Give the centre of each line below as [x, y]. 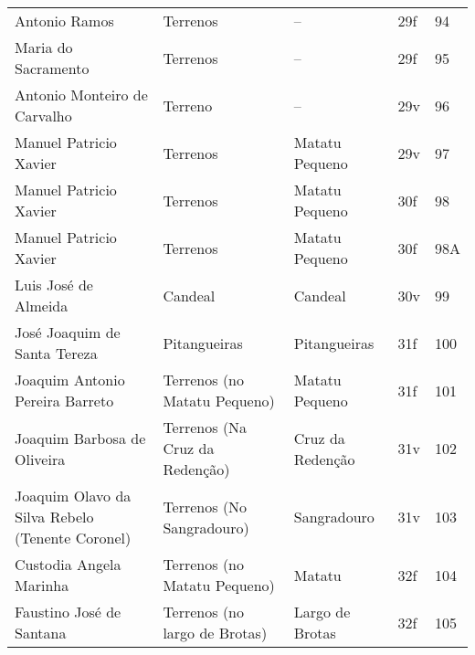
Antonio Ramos [64, 21]
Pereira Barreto [64, 401]
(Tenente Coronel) [73, 538]
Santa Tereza [56, 353]
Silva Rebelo [54, 517]
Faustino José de [68, 612]
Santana [41, 633]
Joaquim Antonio [70, 380]
